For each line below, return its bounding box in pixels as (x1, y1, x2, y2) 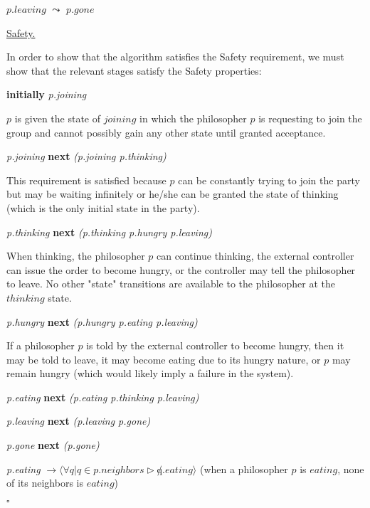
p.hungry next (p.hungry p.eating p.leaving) (6, 314, 198, 329)
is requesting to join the (258, 110, 362, 125)
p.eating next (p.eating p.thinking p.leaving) (6, 389, 199, 404)
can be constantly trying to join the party (178, 172, 360, 187)
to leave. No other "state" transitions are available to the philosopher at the (6, 276, 336, 291)
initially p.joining (6, 87, 87, 102)
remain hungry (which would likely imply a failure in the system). (6, 366, 294, 381)
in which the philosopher (139, 110, 247, 125)
